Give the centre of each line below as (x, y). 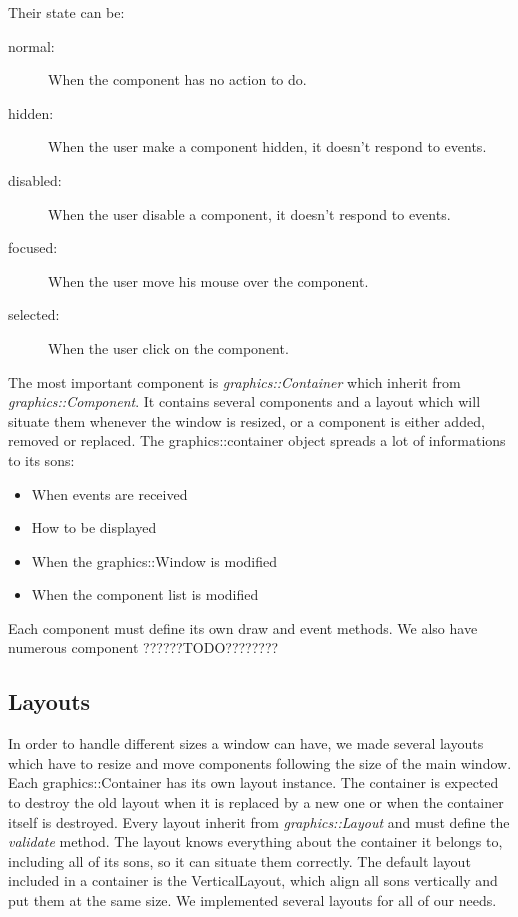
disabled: (35, 179)
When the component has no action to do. (177, 79)
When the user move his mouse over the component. (208, 280)
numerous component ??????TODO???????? (143, 647)
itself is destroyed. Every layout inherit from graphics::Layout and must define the (259, 821)
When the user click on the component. (168, 347)
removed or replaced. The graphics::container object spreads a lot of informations (257, 440)
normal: (31, 45)
